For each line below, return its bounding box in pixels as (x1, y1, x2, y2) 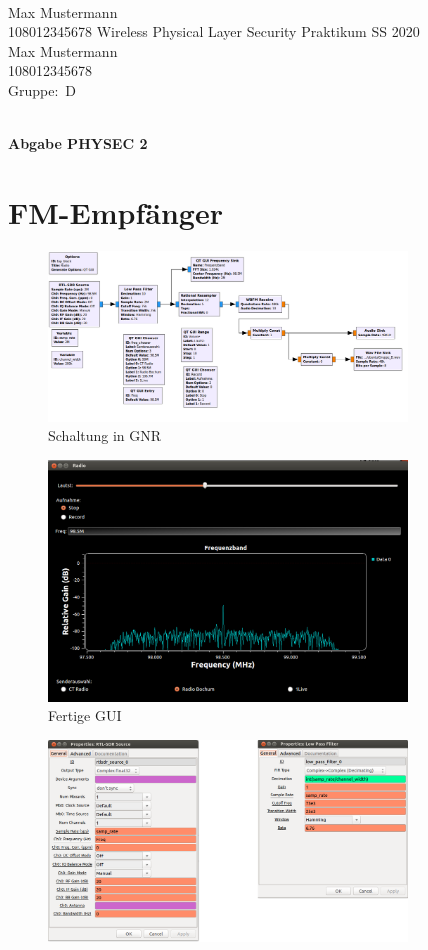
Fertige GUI (48, 705, 122, 726)
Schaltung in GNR (48, 425, 162, 446)
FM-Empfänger (8, 191, 223, 232)
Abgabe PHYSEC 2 (8, 133, 148, 154)
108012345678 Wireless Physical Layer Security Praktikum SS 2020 (8, 21, 420, 42)
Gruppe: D (8, 79, 77, 100)
